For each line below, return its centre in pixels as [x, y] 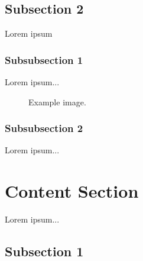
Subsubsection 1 [44, 59]
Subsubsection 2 [44, 128]
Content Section [72, 191]
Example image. [57, 101]
